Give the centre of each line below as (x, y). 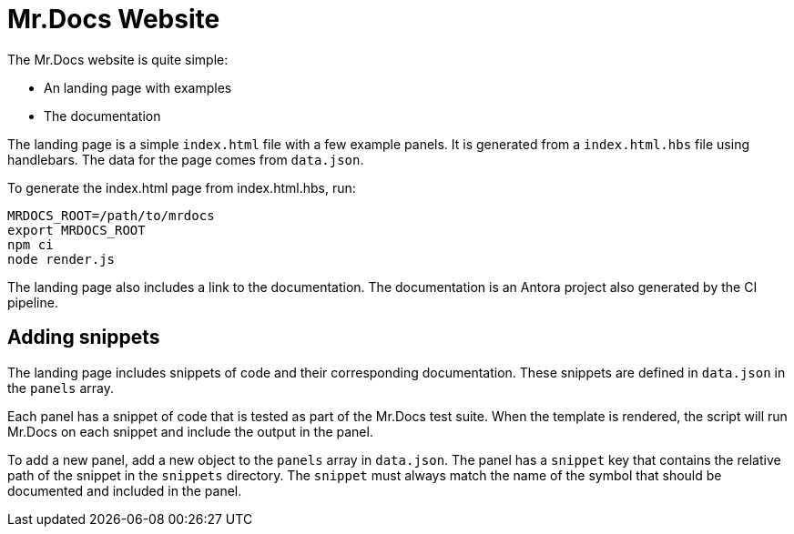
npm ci (31, 244)
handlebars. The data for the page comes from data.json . (186, 159)
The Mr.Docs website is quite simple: (118, 59)
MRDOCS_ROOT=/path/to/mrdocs (111, 215)
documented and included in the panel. (125, 490)
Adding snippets (84, 338)
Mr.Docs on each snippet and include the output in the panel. (190, 431)
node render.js (61, 259)
